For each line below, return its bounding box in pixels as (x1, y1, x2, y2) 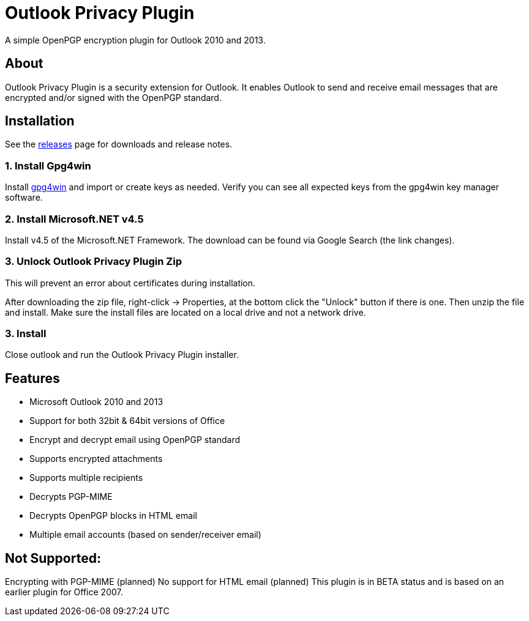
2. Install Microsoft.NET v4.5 (5, 212, 144, 225)
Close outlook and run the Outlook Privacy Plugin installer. (5, 349, 239, 360)
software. (5, 192, 43, 203)
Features (5, 370, 60, 386)
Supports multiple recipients (29, 472, 143, 483)
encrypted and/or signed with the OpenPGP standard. (5, 92, 222, 103)
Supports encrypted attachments (29, 453, 163, 464)
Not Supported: (5, 550, 101, 566)
